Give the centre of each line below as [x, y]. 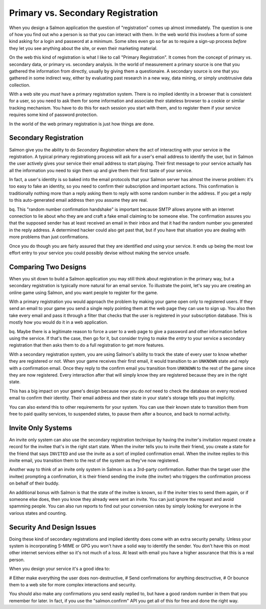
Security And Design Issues [52, 527]
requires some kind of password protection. [53, 115]
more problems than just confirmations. [49, 237]
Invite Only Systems [41, 428]
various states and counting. [38, 513]
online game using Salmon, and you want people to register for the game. [84, 292]
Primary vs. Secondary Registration [83, 13]
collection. [20, 85]
